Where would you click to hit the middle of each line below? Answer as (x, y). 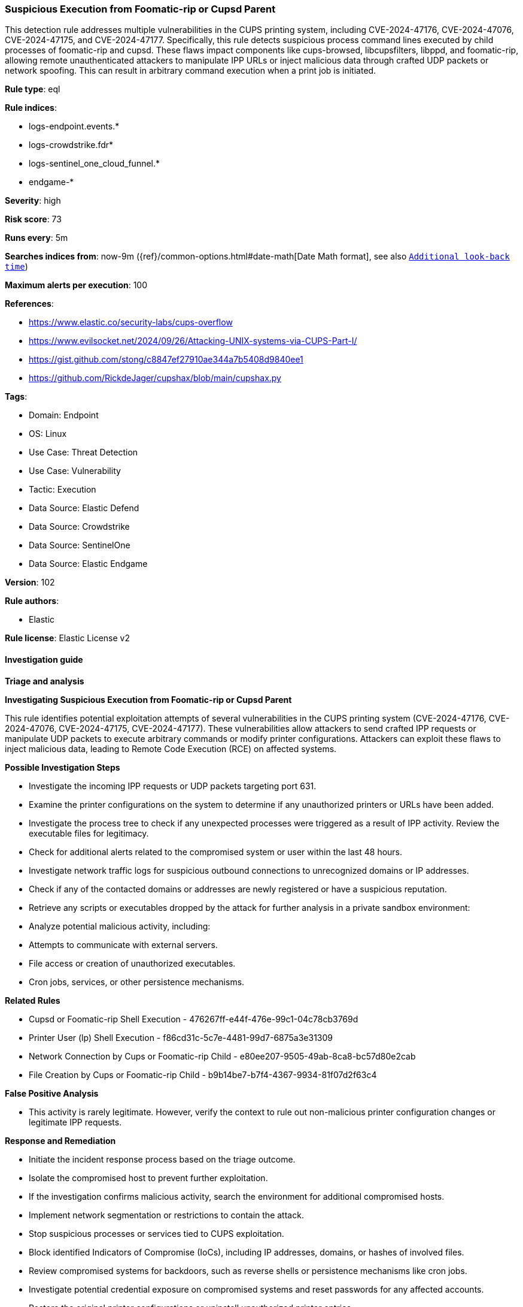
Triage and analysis (45, 681)
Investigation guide (44, 659)
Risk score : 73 (33, 219)
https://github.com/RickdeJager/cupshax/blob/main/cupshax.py (155, 378)
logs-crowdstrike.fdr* (71, 145)
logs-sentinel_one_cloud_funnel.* (95, 164)
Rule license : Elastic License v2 (67, 638)
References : (29, 304)
